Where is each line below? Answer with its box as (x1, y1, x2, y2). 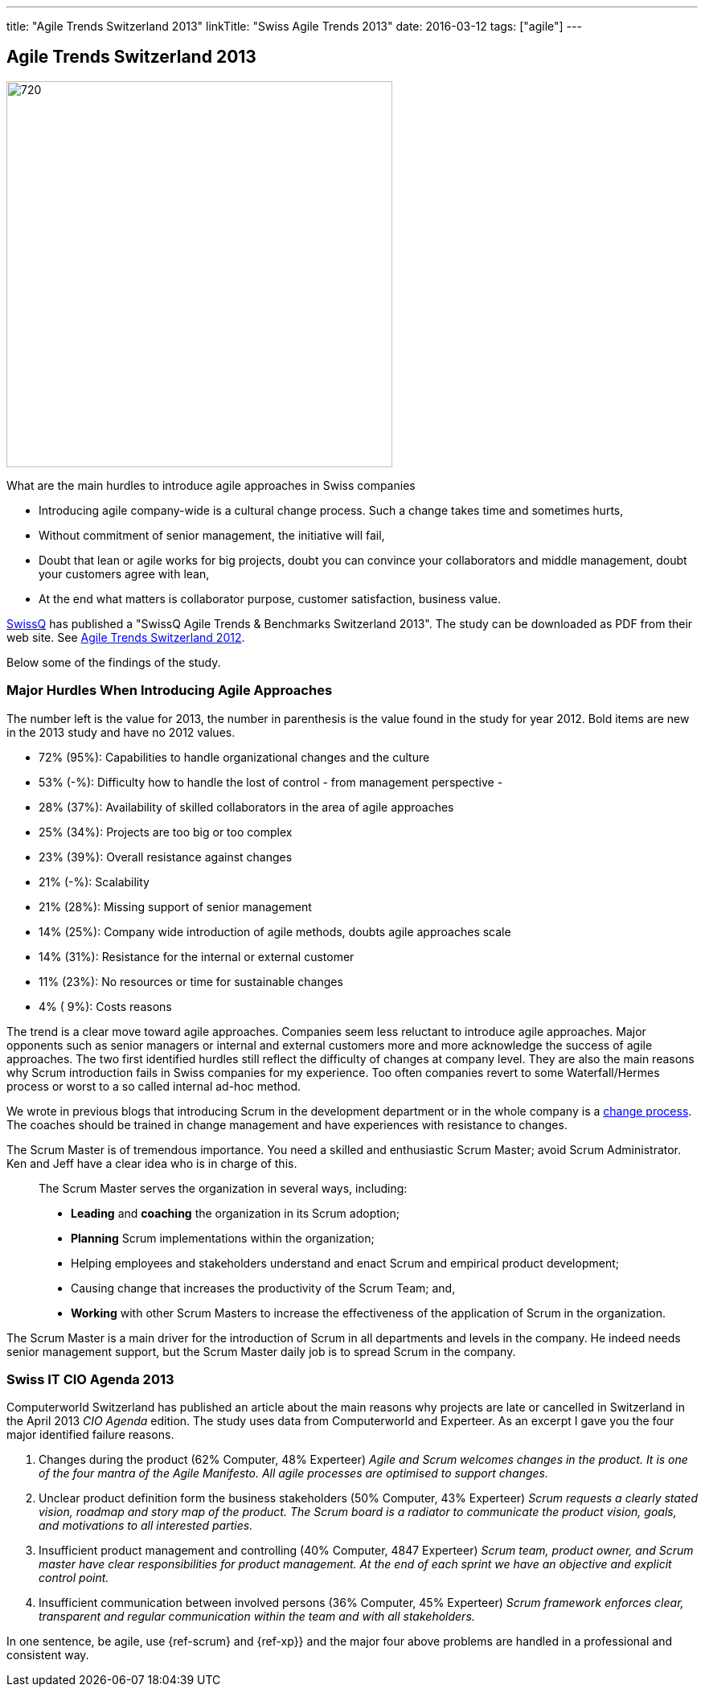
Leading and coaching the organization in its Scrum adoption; (71, 1206, 400, 1220)
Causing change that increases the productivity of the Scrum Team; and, (71, 1280, 456, 1295)
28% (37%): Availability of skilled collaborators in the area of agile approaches (39, 799, 454, 814)
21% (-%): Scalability (39, 874, 150, 889)
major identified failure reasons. (6, 1428, 174, 1442)
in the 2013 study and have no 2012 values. (6, 725, 236, 739)
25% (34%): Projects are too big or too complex (39, 824, 293, 839)
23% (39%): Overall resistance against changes (39, 849, 293, 864)
